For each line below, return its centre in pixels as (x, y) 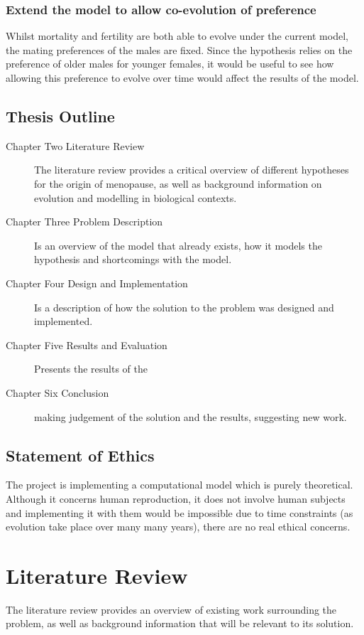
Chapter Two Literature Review (75, 145)
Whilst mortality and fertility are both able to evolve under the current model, (177, 36)
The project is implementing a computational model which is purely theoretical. (180, 485)
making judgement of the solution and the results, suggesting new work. (191, 416)
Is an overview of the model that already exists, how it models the (178, 245)
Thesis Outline (60, 116)
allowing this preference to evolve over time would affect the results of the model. (182, 78)
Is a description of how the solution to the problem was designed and (184, 307)
